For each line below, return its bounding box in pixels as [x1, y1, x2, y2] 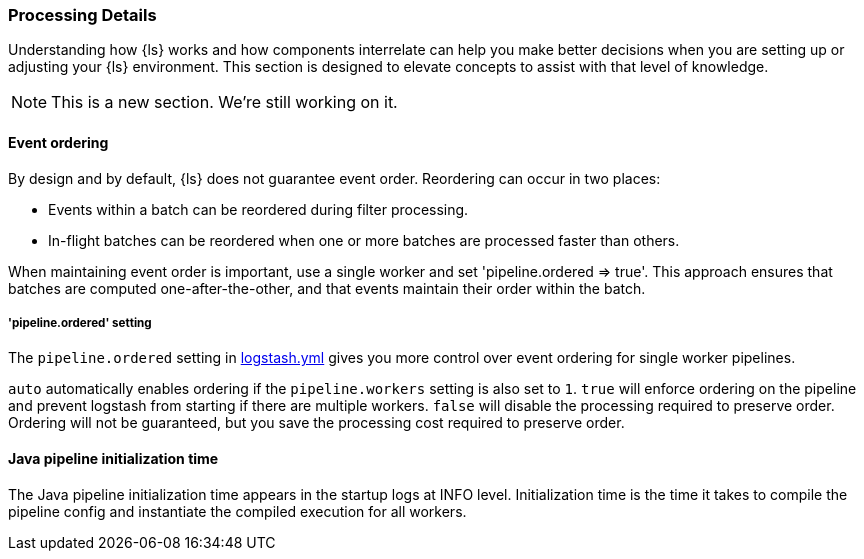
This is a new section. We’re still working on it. [51, 92, 398, 113]
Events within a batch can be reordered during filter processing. [48, 200, 469, 218]
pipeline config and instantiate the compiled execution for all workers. [8, 502, 467, 520]
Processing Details [8, 5, 157, 25]
